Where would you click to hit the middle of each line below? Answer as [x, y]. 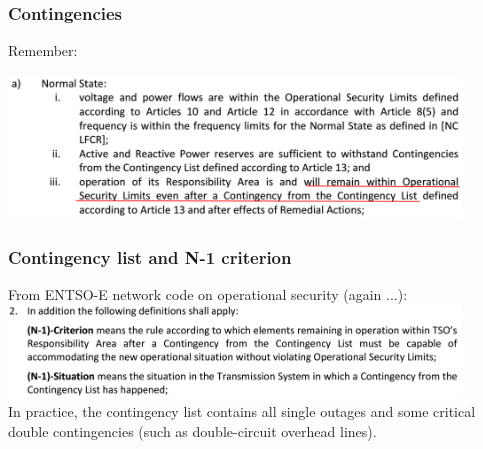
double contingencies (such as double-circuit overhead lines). [192, 431]
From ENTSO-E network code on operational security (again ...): [208, 294]
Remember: [43, 50]
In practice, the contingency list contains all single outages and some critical [242, 411]
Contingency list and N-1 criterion [150, 256]
